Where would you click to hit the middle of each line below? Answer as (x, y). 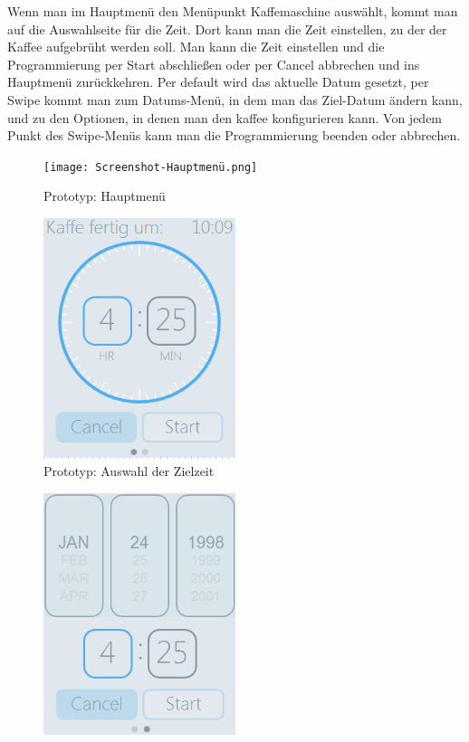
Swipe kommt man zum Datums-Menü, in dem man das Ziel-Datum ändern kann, (235, 99)
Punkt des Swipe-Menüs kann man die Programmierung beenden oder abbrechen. (234, 135)
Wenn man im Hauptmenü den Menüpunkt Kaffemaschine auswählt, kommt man (233, 11)
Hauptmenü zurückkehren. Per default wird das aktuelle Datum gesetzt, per (218, 82)
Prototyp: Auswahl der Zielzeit (129, 471)
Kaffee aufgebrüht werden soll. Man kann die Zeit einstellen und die (196, 47)
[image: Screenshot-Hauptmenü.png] (151, 167)
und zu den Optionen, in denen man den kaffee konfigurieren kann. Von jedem (225, 117)
